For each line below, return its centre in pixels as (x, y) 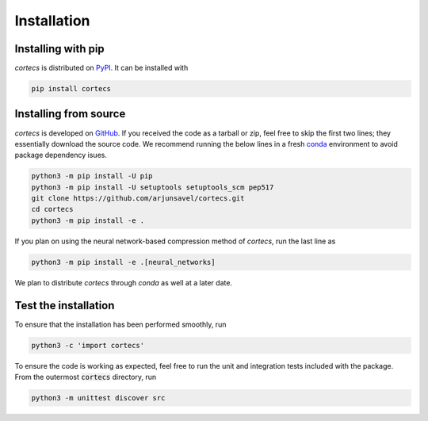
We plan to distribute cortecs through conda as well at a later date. (124, 282)
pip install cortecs (71, 89)
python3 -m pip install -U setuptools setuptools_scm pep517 (153, 187)
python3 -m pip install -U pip (92, 176)
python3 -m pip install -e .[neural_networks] (123, 262)
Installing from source (70, 114)
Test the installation (65, 305)
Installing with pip (59, 49)
